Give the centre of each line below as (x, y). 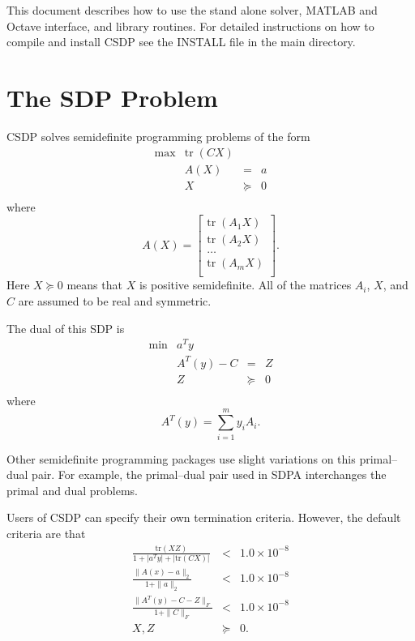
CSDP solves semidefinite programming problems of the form (158, 136)
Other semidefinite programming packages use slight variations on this (181, 458)
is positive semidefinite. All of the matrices (245, 285)
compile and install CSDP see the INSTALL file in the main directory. (181, 42)
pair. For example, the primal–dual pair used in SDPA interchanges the (209, 474)
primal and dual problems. (72, 490)
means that (94, 285)
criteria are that (46, 533)
